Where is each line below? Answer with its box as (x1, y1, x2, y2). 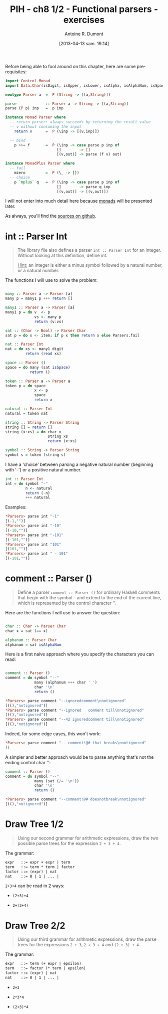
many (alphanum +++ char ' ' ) (34, 680, 97, 685)
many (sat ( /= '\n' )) (34, 778, 79, 783)
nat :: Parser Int (5, 342, 43, 347)
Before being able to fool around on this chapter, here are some (5, 63, 136, 69)
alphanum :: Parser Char (5, 637, 57, 642)
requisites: (5, 69, 27, 75)
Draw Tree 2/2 (5, 920, 65, 931)
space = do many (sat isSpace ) (5, 365, 70, 370)
